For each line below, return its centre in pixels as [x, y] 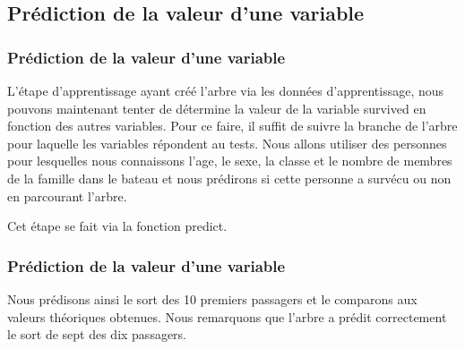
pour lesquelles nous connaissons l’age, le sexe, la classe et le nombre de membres [230, 161]
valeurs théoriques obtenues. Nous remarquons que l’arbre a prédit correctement [227, 316]
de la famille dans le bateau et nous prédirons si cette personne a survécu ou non [229, 178]
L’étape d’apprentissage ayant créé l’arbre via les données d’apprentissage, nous [226, 90]
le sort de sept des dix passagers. [97, 334]
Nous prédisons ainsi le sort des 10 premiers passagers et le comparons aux [212, 298]
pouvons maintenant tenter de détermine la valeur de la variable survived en [217, 108]
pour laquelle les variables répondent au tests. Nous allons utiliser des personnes [227, 143]
